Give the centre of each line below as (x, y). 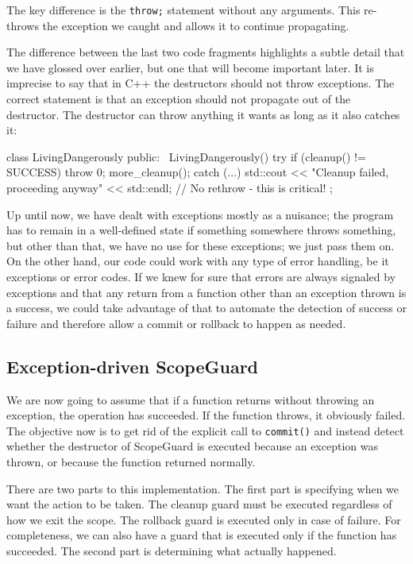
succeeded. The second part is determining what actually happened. (172, 550)
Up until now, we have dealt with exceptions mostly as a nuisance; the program (200, 214)
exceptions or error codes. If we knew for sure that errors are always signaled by (201, 276)
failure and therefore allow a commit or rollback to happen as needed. (176, 323)
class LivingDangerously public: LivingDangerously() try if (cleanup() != (186, 156)
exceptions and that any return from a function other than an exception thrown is (206, 292)
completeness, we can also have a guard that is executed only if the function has (202, 535)
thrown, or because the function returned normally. (131, 461)
